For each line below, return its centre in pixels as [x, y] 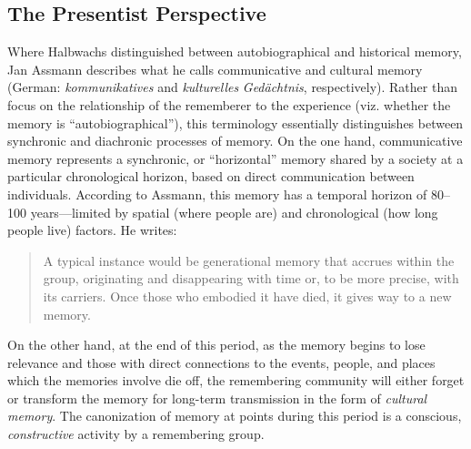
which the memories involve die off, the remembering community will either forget [236, 380]
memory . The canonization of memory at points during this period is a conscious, [235, 416]
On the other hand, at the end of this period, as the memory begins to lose [216, 345]
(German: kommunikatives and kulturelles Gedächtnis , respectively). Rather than [232, 87]
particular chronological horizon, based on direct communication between [211, 176]
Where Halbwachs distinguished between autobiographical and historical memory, [235, 51]
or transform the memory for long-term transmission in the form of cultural [217, 398]
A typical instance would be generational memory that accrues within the [249, 260]
